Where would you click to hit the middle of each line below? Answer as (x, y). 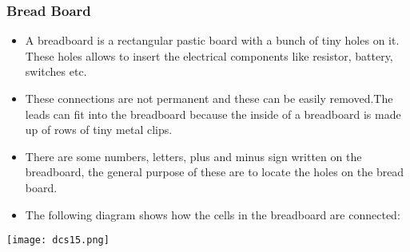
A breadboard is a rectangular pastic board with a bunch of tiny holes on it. (212, 40)
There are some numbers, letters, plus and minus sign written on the (193, 156)
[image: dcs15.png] (58, 240)
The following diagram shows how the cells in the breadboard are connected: (213, 214)
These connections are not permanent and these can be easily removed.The (209, 98)
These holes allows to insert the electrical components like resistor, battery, (209, 55)
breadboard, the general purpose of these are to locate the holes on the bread (215, 172)
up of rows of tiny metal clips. (99, 130)
